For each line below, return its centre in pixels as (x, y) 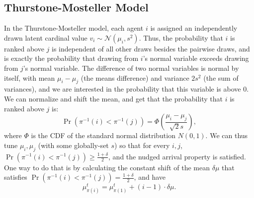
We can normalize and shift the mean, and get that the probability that (114, 98)
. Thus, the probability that (181, 37)
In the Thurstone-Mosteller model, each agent (74, 28)
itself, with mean (30, 77)
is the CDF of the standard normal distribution (103, 135)
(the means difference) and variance (135, 77)
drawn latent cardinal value (46, 37)
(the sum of (221, 77)
